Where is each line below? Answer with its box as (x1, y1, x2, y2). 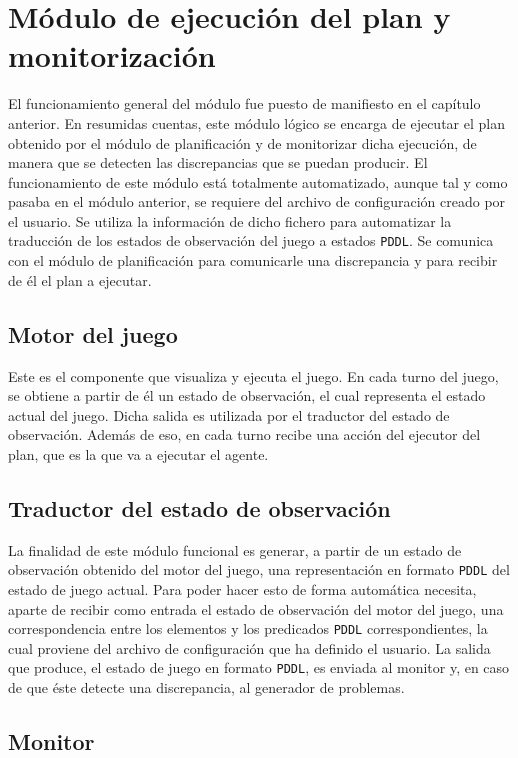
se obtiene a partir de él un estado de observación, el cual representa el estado (8, 385, 486, 406)
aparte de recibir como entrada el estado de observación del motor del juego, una (8, 598, 504, 619)
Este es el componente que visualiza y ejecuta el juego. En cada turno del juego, (8, 365, 499, 386)
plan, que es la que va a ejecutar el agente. (8, 443, 269, 464)
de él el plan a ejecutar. (8, 269, 152, 290)
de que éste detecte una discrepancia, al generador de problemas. (8, 677, 405, 698)
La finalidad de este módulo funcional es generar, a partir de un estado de (8, 539, 462, 560)
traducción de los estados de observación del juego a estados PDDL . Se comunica (8, 230, 494, 251)
